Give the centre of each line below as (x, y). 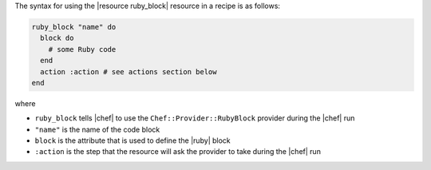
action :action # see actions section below (129, 71)
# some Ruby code (82, 49)
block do (57, 38)
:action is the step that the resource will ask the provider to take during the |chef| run (178, 152)
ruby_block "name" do (74, 27)
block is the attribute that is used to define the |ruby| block (132, 140)
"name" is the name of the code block (97, 129)
